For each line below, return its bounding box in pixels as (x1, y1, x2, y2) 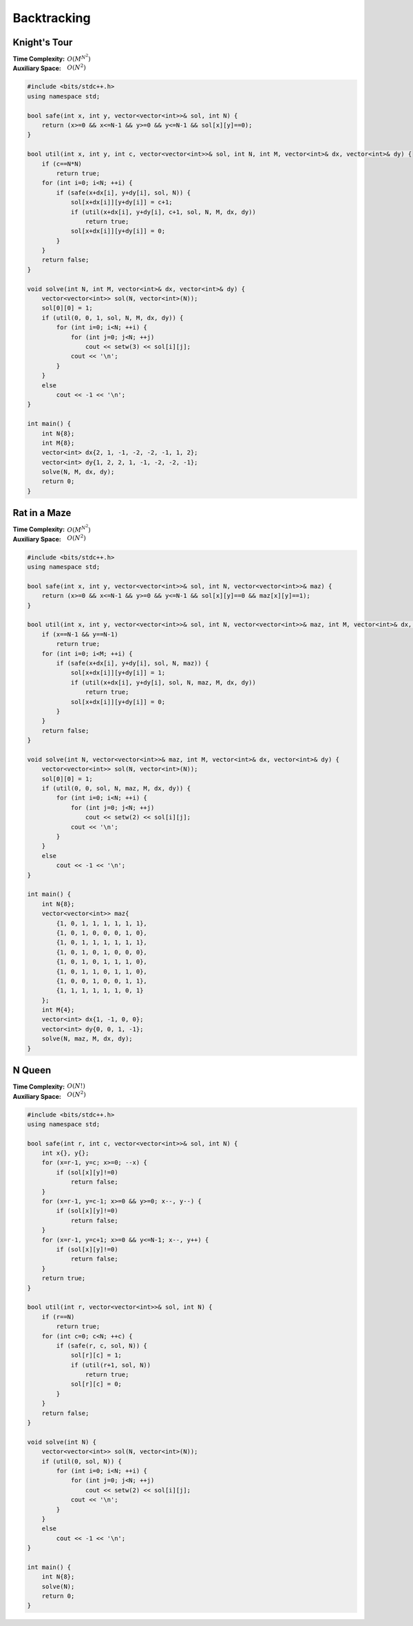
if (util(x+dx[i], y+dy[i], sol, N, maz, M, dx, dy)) (70, 678, 256, 686)
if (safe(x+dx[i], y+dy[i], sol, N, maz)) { (56, 659, 209, 667)
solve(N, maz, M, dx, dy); (41, 1035, 134, 1042)
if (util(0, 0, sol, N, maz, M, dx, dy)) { (41, 784, 191, 793)
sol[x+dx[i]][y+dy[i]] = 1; (70, 669, 165, 677)
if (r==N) (41, 1313, 75, 1320)
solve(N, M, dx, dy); (41, 468, 115, 476)
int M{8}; (41, 439, 75, 447)
